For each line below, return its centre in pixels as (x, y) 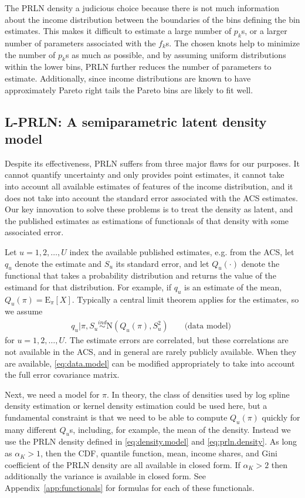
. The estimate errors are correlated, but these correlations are (177, 340)
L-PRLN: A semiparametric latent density (136, 121)
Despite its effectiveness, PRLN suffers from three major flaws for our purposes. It (152, 163)
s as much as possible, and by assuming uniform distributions (176, 54)
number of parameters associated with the (80, 43)
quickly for (281, 417)
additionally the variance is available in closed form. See (105, 476)
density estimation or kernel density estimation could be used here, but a (136, 406)
